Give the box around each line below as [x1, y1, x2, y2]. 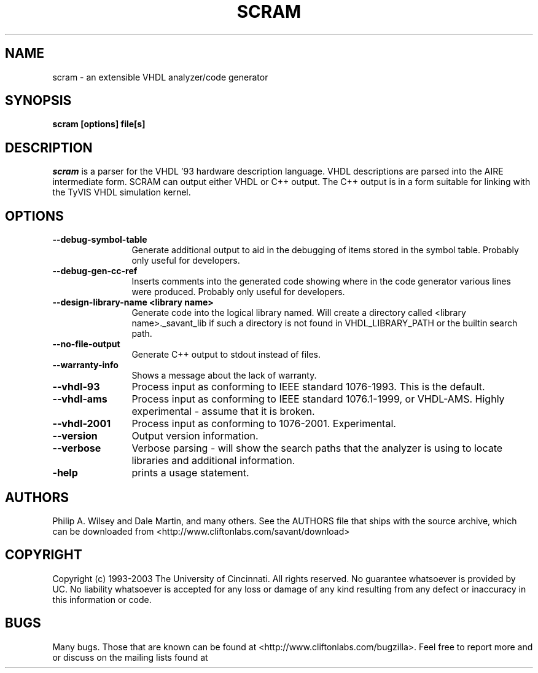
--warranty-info [52, 360, 119, 371]
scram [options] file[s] [52, 119, 146, 130]
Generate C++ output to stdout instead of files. [131, 349, 321, 360]
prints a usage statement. [131, 466, 249, 479]
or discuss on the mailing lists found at [52, 651, 208, 663]
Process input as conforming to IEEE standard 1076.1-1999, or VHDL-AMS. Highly [131, 393, 505, 406]
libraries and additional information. [131, 454, 295, 467]
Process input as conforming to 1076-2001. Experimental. [131, 417, 396, 430]
